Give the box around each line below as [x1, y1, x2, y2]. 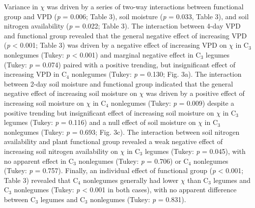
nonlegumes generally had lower [83, 175, 179, 185]
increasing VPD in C [4, 69, 67, 79]
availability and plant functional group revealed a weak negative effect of [4, 136, 223, 147]
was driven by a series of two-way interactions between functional [47, 1, 244, 11]
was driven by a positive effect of [146, 88, 245, 98]
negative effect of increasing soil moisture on [4, 88, 137, 98]
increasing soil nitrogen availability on [4, 146, 118, 156]
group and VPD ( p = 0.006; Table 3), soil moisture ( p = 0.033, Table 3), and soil [4, 11, 249, 21]
